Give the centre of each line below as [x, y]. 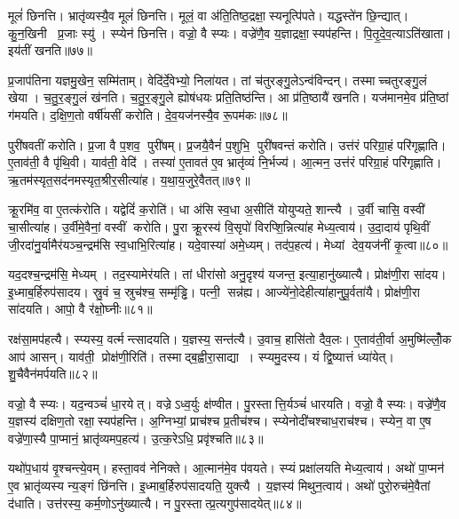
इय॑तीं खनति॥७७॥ [50, 50]
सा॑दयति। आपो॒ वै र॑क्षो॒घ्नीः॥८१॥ [80, 309]
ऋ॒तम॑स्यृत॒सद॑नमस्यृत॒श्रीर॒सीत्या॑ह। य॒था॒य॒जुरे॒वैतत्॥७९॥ [129, 179]
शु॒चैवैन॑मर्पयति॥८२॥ [53, 374]
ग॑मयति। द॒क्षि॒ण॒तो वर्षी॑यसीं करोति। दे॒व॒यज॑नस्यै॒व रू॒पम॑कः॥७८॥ [148, 114]
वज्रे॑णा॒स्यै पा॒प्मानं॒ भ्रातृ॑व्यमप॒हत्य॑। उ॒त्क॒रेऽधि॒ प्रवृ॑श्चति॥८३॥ [136, 438]
